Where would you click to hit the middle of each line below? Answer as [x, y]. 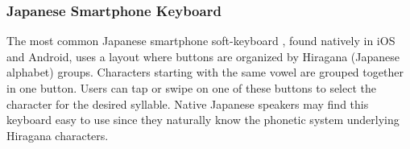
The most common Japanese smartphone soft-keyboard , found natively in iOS [201, 41]
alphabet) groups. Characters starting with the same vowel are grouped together [205, 72]
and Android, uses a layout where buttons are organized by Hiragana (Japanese [203, 56]
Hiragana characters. [58, 135]
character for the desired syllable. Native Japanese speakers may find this [188, 103]
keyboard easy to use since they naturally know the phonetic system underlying [203, 120]
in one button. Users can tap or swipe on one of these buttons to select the [192, 88]
